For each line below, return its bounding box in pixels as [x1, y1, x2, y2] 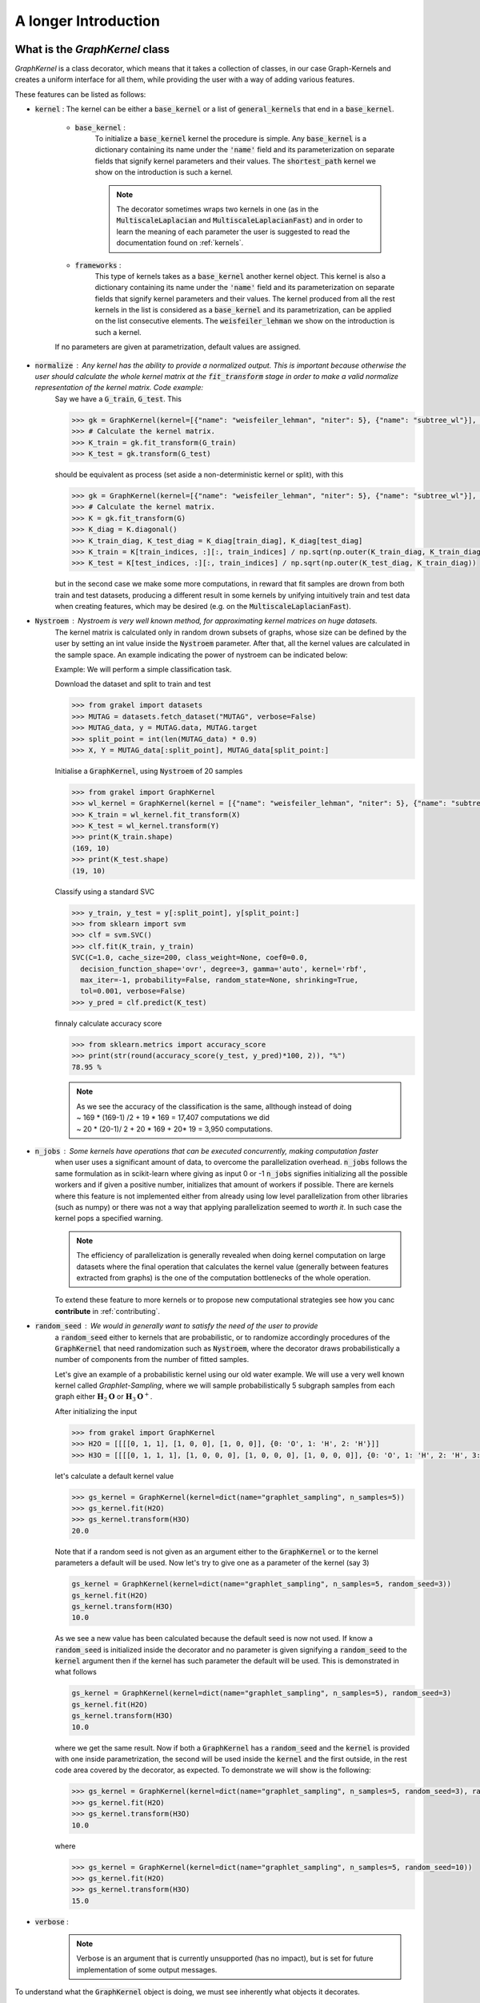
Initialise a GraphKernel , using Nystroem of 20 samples [54, 766, 243, 776]
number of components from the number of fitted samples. [54, 1355, 250, 1364]
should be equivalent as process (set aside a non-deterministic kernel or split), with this [54, 470, 344, 479]
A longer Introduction [14, 12, 160, 30]
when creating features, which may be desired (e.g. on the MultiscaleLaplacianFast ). [54, 602, 351, 611]
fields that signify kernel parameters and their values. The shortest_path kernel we [94, 156, 376, 166]
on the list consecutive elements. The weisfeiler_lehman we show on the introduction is [94, 316, 395, 326]
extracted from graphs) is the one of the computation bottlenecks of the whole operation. [76, 1272, 371, 1282]
